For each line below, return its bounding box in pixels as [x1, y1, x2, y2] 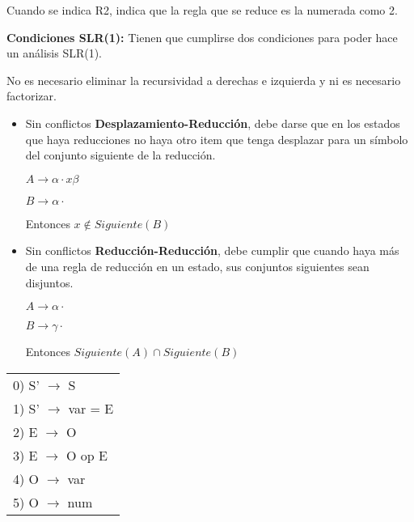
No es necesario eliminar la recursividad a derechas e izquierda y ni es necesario [6, 71, 401, 88]
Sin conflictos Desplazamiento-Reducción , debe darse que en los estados [25, 114, 400, 131]
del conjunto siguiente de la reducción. [25, 146, 216, 163]
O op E [65, 445, 108, 465]
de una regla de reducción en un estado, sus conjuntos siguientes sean [25, 257, 370, 274]
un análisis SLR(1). [6, 45, 103, 62]
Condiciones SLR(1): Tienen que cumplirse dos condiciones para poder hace [6, 28, 398, 45]
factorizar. [6, 87, 57, 104]
